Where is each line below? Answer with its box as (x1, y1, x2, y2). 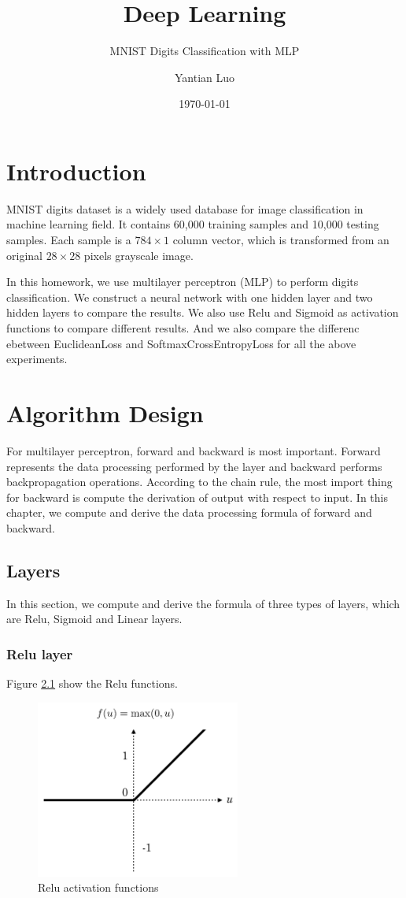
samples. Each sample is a (6, 232, 131, 248)
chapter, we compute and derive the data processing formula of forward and (6, 504, 372, 521)
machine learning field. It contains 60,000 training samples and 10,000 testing (6, 216, 379, 232)
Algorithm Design (6, 396, 204, 429)
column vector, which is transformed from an (172, 232, 389, 248)
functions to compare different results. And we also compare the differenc (6, 320, 360, 336)
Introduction (6, 154, 146, 187)
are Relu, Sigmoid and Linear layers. (6, 610, 183, 627)
